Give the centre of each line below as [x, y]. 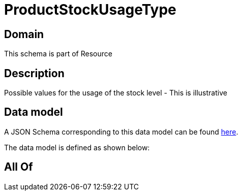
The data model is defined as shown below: [77, 147]
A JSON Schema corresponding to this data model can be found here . [121, 132]
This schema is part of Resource [58, 54]
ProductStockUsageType [90, 10]
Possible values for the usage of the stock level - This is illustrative [116, 93]
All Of [19, 167]
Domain [24, 34]
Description [34, 73]
